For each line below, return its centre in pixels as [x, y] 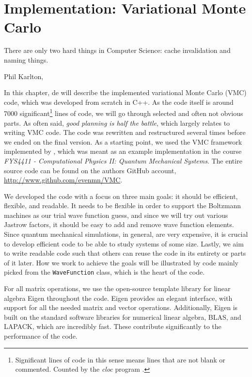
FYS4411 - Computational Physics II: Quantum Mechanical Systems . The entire [123, 160]
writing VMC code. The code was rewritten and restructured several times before [125, 132]
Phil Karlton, [24, 76]
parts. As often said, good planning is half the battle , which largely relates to [117, 123]
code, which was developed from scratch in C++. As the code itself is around [119, 102]
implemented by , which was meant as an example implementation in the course [123, 151]
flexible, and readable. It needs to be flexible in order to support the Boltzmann [122, 205]
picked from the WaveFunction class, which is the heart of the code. [104, 272]
